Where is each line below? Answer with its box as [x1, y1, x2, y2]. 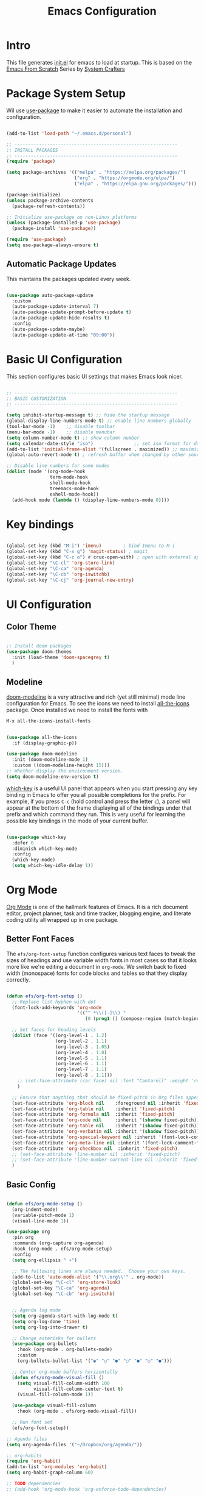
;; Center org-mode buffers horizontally [12, 1369, 118, 1375]
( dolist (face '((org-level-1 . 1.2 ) [12, 1032, 107, 1038]
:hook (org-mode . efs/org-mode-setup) [12, 1246, 113, 1252]
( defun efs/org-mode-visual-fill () [12, 1374, 104, 1380]
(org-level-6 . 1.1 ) [55, 1061, 107, 1067]
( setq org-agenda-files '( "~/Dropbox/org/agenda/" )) [6, 1441, 143, 1447]
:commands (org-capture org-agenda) [12, 1240, 104, 1246]
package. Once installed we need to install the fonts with [6, 706, 148, 713]
